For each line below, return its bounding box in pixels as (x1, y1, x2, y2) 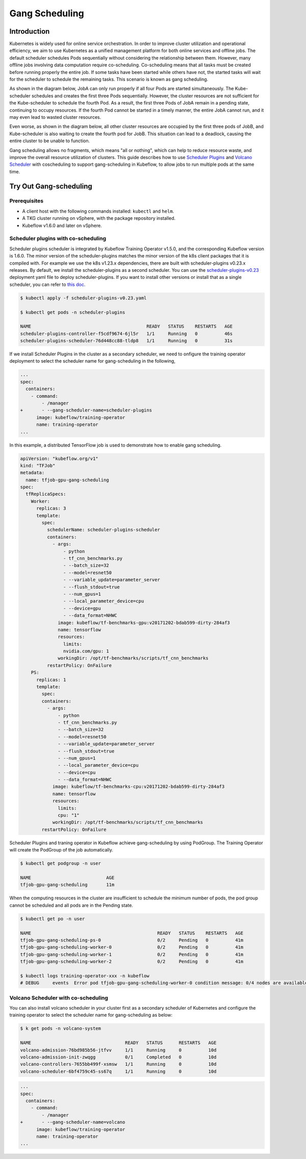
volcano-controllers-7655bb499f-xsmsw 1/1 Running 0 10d (20, 1061, 217, 1067)
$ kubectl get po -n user (20, 916, 85, 921)
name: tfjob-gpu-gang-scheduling (25, 477, 109, 483)
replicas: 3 (36, 505, 66, 511)
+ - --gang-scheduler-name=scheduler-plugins (20, 407, 152, 413)
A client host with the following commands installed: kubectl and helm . (22, 208, 174, 214)
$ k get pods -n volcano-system (20, 1025, 101, 1032)
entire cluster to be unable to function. (9, 138, 90, 144)
